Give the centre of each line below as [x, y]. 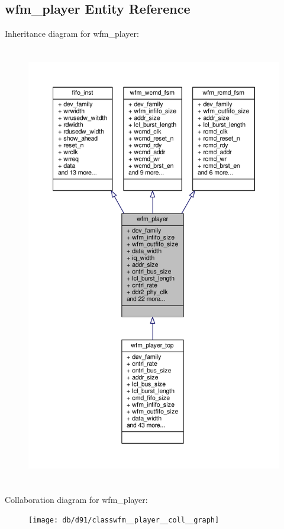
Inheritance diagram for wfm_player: [72, 34]
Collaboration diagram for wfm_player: [76, 499]
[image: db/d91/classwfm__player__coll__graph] [124, 520]
